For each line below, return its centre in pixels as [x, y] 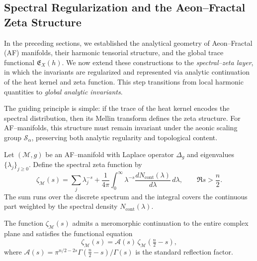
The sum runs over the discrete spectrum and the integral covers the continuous [126, 196]
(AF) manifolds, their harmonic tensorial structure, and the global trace [114, 52]
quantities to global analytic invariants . [63, 91]
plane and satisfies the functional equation [68, 233]
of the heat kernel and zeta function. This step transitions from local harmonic [124, 81]
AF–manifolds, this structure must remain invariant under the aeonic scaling [121, 128]
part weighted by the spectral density [61, 206]
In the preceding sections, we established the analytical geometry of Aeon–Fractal [128, 43]
